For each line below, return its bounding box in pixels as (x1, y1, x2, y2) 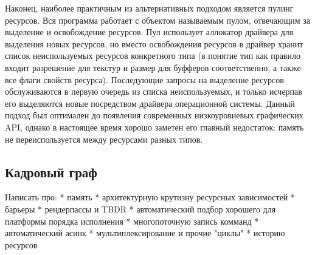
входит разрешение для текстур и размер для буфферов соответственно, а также (5, 61, 301, 73)
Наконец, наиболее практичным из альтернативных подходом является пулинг (5, 2, 294, 14)
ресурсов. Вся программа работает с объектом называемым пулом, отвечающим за (5, 13, 311, 26)
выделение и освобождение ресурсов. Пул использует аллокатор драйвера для (5, 25, 294, 38)
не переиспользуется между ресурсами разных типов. (5, 132, 203, 145)
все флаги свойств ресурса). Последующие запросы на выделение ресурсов (5, 73, 284, 86)
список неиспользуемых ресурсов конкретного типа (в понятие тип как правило (5, 49, 300, 62)
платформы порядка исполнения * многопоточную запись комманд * (5, 214, 259, 227)
